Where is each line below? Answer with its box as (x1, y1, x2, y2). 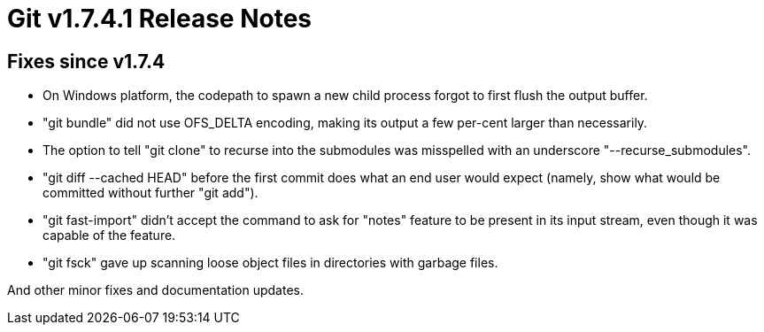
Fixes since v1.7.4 (7, 50, 166, 73)
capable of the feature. (42, 228, 176, 243)
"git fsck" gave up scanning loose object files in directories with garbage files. (42, 255, 498, 271)
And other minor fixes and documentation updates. (7, 282, 304, 298)
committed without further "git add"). (42, 185, 259, 201)
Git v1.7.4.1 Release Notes (7, 4, 313, 34)
